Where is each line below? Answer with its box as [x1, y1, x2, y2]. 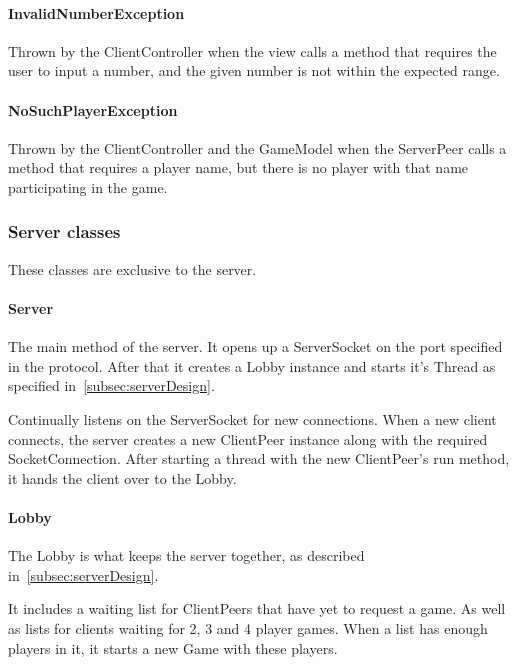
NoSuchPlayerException [8, 99, 178, 120]
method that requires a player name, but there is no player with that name [8, 157, 469, 178]
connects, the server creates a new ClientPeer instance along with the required [8, 428, 488, 449]
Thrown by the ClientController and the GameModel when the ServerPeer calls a [8, 137, 507, 158]
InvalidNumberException [8, 2, 185, 23]
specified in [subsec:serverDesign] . [8, 375, 215, 396]
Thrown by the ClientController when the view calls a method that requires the [8, 40, 497, 61]
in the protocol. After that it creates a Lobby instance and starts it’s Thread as [8, 355, 496, 376]
